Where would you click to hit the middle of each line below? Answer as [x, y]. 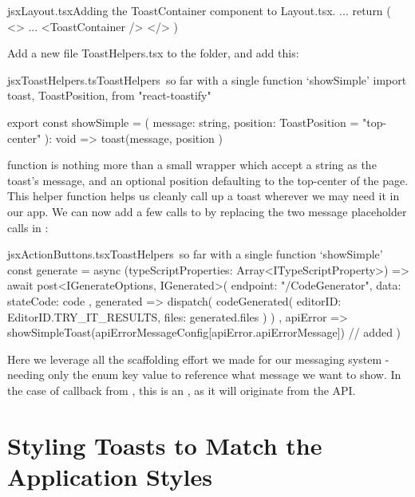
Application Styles [110, 476]
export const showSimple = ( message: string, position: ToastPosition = [183, 122]
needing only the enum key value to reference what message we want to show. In [204, 375]
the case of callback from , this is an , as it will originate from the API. [182, 390]
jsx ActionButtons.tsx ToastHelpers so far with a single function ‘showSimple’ [195, 254]
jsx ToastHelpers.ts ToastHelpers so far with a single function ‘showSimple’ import [207, 79]
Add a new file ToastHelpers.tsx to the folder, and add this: [153, 53]
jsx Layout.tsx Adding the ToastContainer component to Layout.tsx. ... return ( [199, 10]
